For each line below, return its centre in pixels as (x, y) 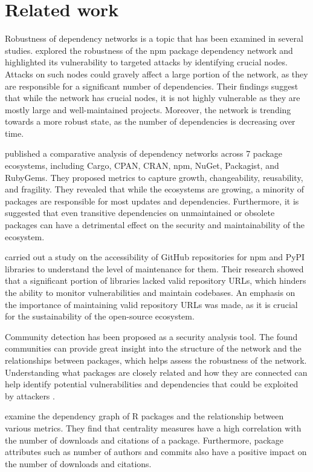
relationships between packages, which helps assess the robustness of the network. (156, 360)
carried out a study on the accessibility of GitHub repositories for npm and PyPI (155, 257)
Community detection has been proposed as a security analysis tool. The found (151, 336)
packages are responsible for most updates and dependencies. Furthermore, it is (152, 201)
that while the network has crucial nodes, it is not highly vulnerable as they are (153, 98)
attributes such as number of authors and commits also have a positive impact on (156, 452)
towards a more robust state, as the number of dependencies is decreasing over (150, 121)
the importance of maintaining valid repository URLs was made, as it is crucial (151, 304)
